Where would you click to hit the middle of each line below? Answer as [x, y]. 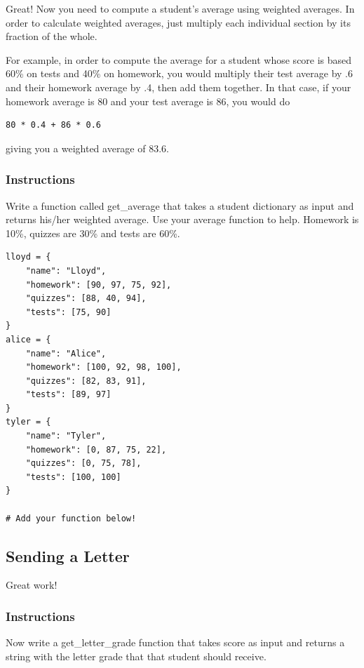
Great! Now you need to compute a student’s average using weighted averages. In [180, 8]
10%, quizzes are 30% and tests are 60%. [93, 233]
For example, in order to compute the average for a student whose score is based [179, 59]
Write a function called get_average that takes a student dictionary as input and [180, 205]
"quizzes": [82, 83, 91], [86, 381]
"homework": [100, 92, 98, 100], [103, 367]
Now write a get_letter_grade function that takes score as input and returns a [175, 642]
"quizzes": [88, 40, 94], [86, 299]
